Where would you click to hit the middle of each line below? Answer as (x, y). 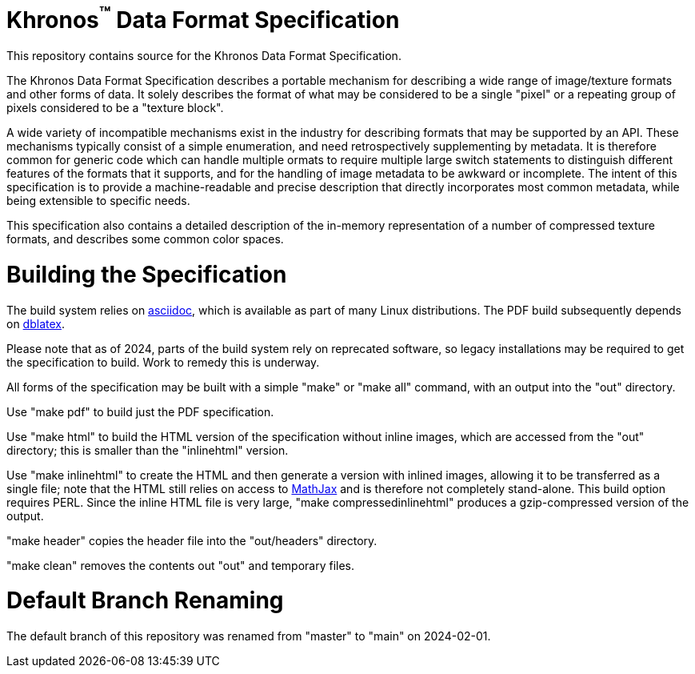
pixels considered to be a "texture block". (115, 108)
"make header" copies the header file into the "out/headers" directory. (192, 540)
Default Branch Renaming (145, 601)
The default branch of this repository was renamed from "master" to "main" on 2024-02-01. (249, 636)
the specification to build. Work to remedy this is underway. (163, 362)
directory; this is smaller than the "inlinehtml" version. (148, 450)
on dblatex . (36, 323)
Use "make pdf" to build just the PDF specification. (140, 411)
